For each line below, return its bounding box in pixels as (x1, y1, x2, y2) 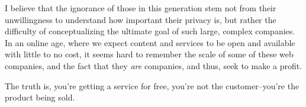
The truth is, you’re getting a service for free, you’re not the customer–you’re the (5, 79, 299, 92)
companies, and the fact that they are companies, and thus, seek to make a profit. (5, 59, 302, 72)
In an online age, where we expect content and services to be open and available (5, 36, 295, 48)
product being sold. (5, 91, 75, 103)
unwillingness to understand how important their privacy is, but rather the (5, 13, 276, 25)
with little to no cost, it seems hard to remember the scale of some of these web (5, 48, 294, 60)
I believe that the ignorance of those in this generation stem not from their (5, 2, 276, 14)
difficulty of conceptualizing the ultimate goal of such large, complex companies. (5, 25, 295, 37)
